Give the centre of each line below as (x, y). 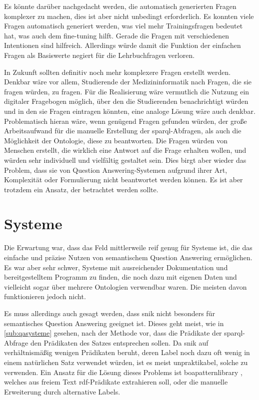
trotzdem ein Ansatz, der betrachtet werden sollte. (81, 189)
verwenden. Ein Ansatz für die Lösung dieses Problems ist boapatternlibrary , (123, 372)
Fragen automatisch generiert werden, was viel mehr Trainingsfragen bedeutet (123, 26)
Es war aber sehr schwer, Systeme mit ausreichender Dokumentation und (116, 267)
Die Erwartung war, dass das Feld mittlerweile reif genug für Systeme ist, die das (128, 247)
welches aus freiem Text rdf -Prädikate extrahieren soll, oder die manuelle (116, 382)
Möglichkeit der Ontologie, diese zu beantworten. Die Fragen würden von (116, 140)
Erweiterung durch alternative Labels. (62, 391)
